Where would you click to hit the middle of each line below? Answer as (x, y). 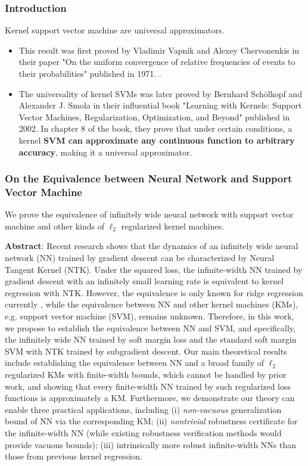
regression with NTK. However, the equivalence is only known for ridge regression (154, 292)
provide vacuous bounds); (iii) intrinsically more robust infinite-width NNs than (151, 444)
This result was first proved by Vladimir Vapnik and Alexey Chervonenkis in (159, 50)
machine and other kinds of (55, 226)
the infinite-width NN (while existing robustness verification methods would (143, 432)
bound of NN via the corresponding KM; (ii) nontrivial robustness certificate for (151, 421)
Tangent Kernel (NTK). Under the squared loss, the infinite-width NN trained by (154, 269)
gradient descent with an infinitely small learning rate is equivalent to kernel (144, 281)
